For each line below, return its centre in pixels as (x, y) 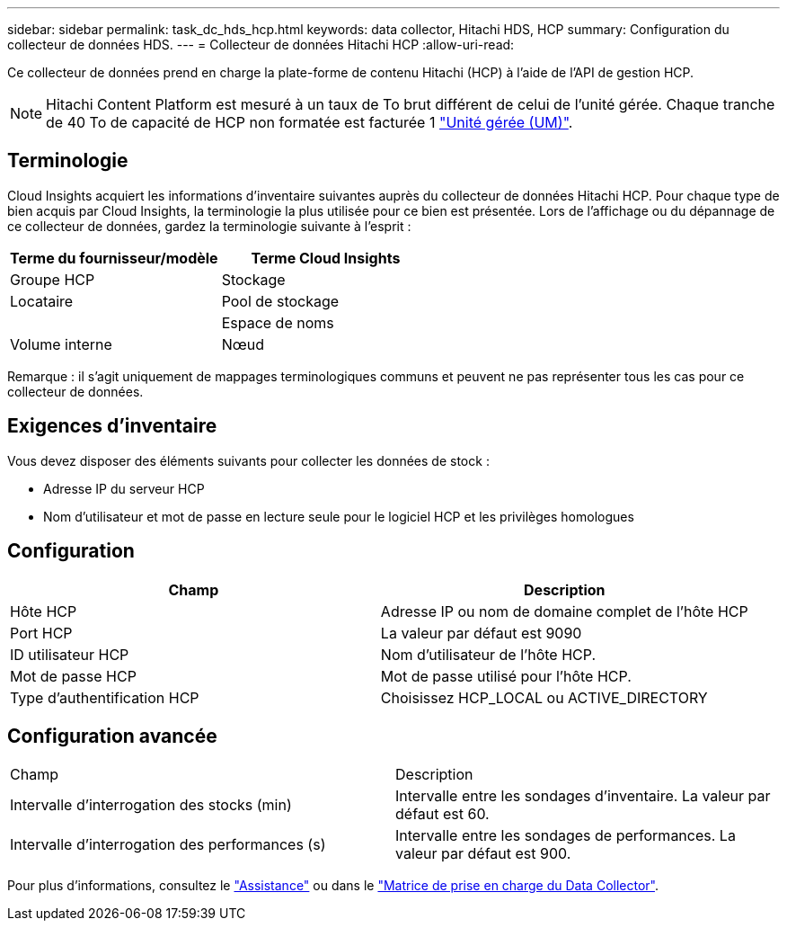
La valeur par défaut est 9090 (481, 633)
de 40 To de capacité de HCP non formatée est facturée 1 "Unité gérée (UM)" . (309, 122)
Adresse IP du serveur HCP (124, 488)
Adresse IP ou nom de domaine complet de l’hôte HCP (564, 611)
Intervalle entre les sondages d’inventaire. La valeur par (583, 796)
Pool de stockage (280, 301)
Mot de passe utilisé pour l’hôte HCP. (506, 676)
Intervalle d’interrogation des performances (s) (168, 845)
